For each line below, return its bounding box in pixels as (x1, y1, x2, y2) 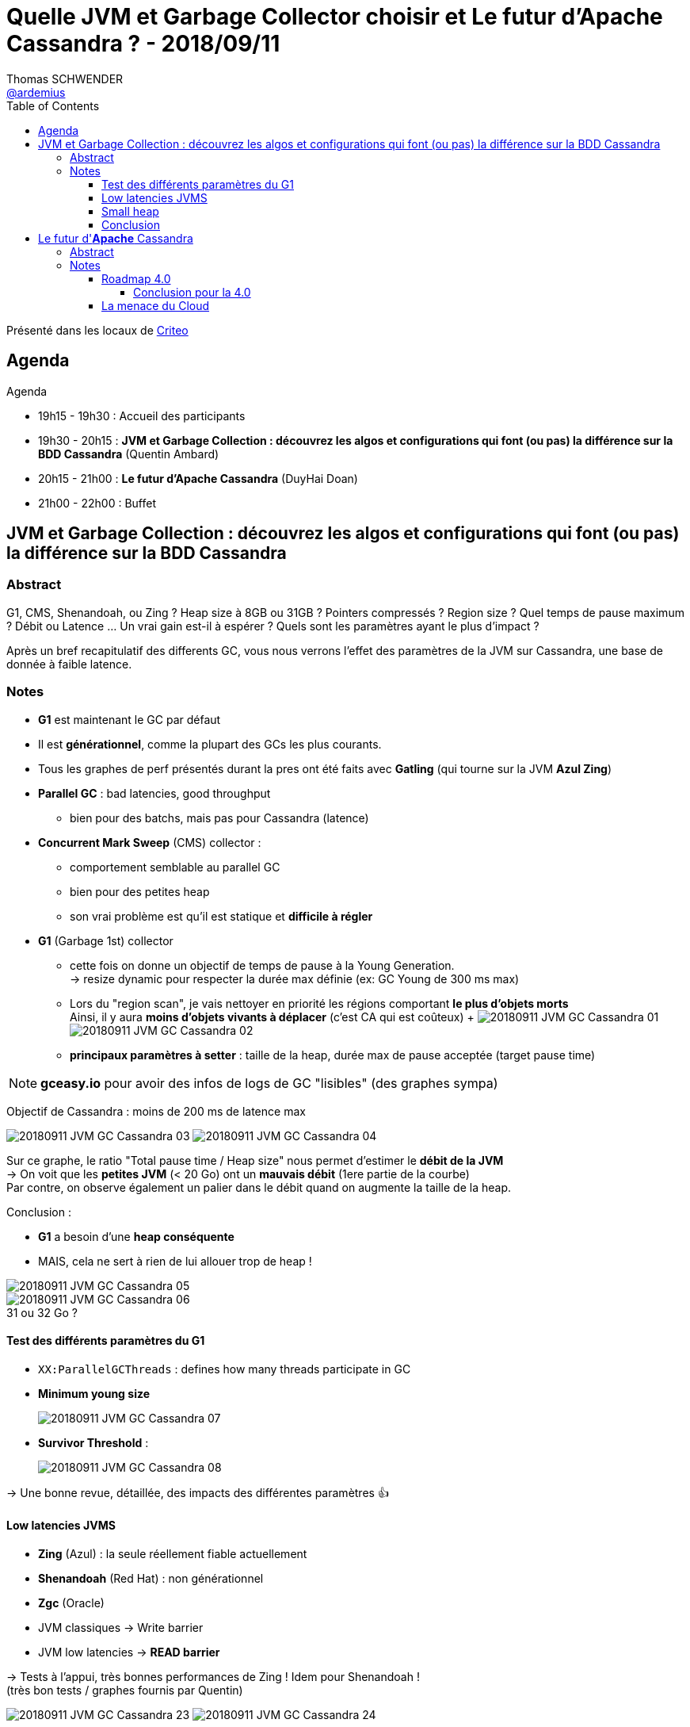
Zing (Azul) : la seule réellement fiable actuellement (38, 1547, 307, 1560)
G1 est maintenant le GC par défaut (38, 712, 221, 726)
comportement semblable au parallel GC (70, 860, 280, 874)
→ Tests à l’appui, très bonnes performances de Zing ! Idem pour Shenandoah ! (6, 1670, 420, 1683)
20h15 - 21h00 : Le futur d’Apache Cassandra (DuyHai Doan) (38, 471, 358, 485)
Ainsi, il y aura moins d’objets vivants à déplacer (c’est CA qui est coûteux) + (70, 1009, 475, 1024)
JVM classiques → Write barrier (38, 1621, 204, 1634)
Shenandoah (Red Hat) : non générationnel (38, 1572, 264, 1585)
